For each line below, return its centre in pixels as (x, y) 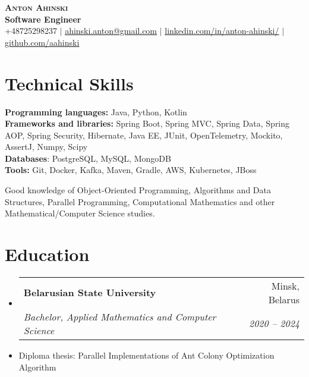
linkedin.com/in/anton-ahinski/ (222, 31)
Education (47, 254)
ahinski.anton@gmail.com (111, 31)
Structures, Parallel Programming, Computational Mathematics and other (140, 201)
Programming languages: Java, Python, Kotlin (96, 111)
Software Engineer (43, 19)
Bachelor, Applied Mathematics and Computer (120, 316)
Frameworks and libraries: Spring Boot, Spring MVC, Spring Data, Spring (147, 123)
